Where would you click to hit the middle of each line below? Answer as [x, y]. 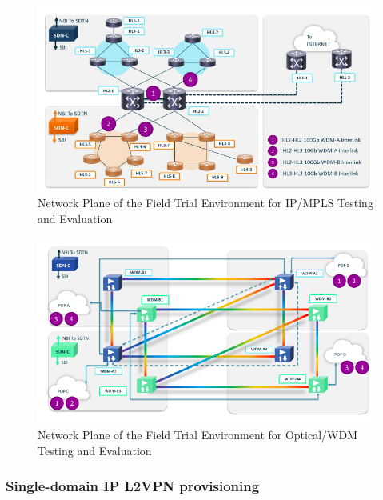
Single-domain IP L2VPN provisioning [133, 486]
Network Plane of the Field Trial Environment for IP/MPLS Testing [205, 203]
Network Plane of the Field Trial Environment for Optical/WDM [197, 435]
